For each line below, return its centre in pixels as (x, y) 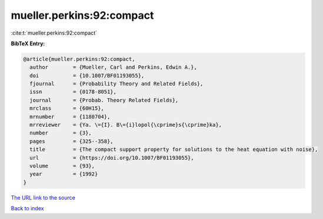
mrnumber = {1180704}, (70, 117)
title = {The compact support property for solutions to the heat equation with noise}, (174, 149)
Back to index (27, 208)
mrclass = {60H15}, (67, 108)
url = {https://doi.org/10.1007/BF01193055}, (112, 158)
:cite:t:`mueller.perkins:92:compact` (54, 33)
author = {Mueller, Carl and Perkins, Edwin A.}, (113, 67)
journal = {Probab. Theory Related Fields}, (104, 100)
